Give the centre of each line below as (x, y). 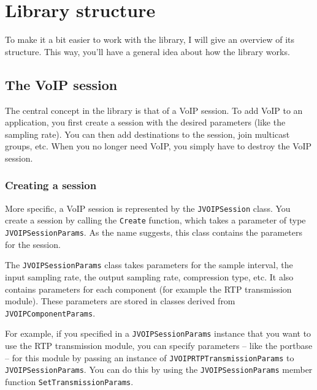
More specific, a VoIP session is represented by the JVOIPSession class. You (148, 208)
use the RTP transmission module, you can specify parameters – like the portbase (159, 346)
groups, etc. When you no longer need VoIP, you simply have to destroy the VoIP (158, 146)
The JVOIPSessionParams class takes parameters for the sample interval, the (149, 265)
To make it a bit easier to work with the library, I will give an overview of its (150, 39)
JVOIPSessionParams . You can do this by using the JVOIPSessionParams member (159, 369)
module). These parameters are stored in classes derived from (120, 301)
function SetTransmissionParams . (69, 381)
